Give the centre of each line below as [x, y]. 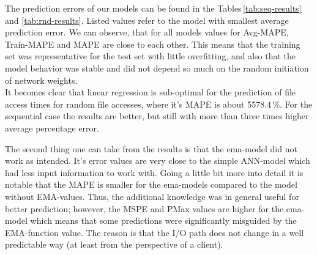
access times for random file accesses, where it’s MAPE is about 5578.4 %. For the [159, 104]
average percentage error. [52, 127]
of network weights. [41, 80]
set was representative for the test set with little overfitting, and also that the [151, 56]
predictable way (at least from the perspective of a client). [114, 244]
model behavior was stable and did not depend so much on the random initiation [157, 68]
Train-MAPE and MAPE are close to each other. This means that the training [153, 44]
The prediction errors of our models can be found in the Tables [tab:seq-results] [153, 8]
